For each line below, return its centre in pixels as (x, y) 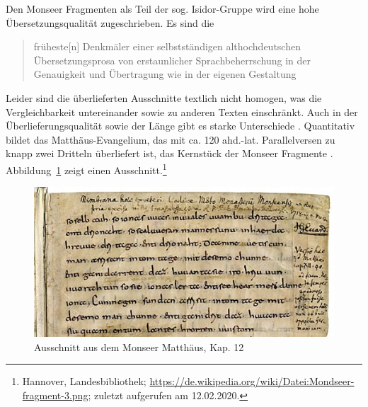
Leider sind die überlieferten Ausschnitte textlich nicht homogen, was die (164, 97)
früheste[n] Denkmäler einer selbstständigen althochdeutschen (167, 46)
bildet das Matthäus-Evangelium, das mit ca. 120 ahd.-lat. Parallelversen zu (171, 139)
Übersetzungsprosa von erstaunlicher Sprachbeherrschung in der (172, 60)
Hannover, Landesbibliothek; (84, 381)
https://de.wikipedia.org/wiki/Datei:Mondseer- (252, 381)
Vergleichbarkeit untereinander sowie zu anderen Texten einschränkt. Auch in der (182, 111)
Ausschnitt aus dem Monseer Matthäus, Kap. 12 (139, 346)
